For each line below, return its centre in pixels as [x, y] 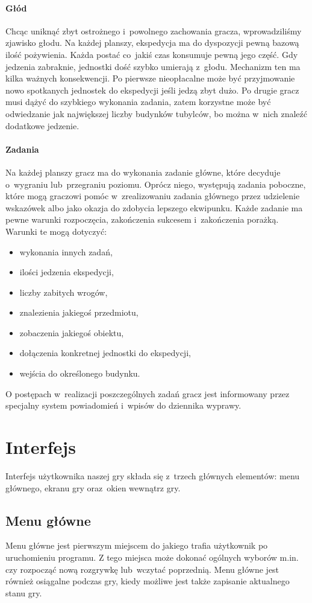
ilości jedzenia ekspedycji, [67, 272]
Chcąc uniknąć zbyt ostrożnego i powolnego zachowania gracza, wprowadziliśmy [154, 30]
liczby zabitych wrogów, [64, 292]
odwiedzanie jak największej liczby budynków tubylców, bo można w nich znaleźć [156, 113]
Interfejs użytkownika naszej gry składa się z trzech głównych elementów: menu [153, 475]
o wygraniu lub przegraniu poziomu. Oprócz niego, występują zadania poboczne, [156, 184]
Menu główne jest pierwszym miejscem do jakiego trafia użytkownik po [137, 545]
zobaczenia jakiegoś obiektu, [72, 332]
